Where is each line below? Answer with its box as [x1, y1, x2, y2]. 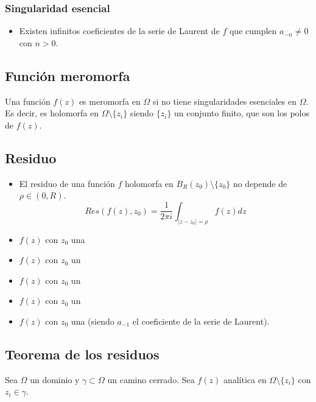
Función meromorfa [5, 66, 130, 85]
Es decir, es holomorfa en [5, 107, 99, 119]
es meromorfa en [79, 94, 141, 107]
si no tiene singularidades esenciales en [152, 94, 297, 107]
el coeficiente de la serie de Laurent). [132, 315, 270, 328]
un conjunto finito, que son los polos [174, 107, 310, 119]
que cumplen [229, 24, 277, 37]
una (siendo [71, 315, 114, 328]
